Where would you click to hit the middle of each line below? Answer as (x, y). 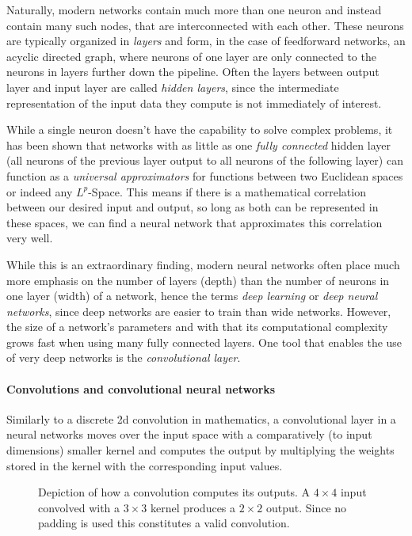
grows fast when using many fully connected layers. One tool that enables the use (204, 342)
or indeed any (40, 191)
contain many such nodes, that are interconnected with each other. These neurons (205, 25)
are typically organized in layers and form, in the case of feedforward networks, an (206, 41)
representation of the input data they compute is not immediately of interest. (194, 103)
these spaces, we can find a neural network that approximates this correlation (195, 222)
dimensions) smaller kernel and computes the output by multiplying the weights (200, 450)
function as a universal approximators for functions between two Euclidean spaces (205, 175)
